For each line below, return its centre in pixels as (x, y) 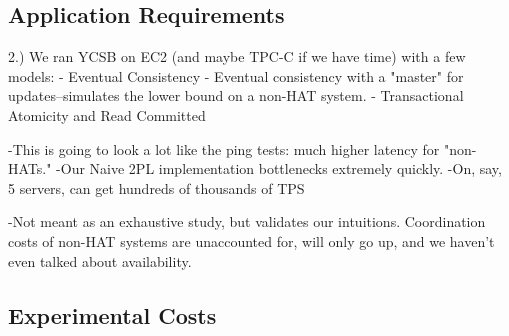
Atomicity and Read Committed (107, 114)
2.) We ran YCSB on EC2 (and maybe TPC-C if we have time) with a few (237, 56)
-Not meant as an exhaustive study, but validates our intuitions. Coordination (247, 221)
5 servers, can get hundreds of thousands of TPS (156, 187)
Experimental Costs (112, 314)
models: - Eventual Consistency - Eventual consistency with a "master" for (236, 75)
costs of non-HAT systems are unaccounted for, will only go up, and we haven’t (251, 240)
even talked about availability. (100, 260)
